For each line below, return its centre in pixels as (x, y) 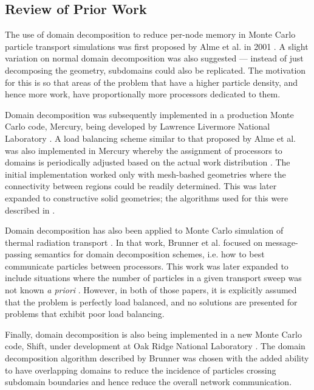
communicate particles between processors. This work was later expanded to (147, 266)
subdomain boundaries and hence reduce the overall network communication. (148, 382)
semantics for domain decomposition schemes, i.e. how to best (150, 254)
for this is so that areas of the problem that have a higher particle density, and (152, 82)
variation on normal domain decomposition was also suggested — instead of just (154, 58)
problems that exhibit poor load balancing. (85, 314)
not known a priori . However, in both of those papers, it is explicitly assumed (151, 290)
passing (19, 254)
